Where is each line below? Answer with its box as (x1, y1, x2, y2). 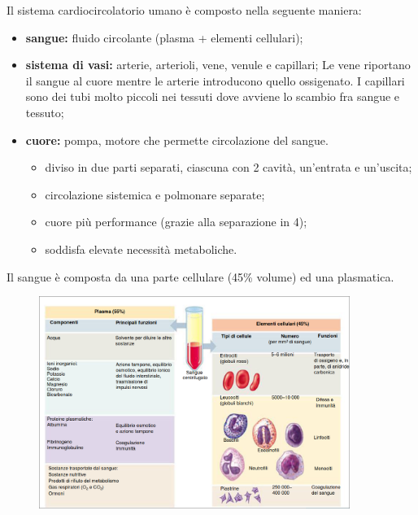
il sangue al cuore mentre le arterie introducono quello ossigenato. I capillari (25, 72, 405, 89)
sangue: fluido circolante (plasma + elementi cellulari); (25, 28, 303, 46)
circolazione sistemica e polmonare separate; (45, 185, 265, 203)
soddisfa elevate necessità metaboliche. (45, 240, 237, 257)
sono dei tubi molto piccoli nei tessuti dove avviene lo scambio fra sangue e (25, 88, 400, 105)
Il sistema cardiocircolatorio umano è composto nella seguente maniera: (7, 2, 362, 18)
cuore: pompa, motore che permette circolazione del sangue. (25, 131, 329, 148)
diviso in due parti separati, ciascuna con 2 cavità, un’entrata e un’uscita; (45, 159, 412, 176)
